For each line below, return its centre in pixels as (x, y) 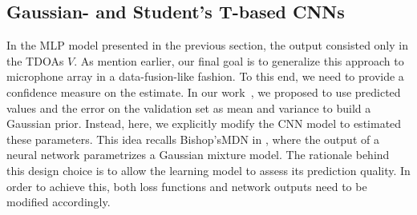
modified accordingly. (59, 202)
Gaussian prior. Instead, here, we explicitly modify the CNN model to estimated (204, 123)
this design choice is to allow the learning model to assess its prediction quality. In (208, 170)
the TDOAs (35, 60)
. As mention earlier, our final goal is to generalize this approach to (239, 60)
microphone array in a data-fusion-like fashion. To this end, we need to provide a (205, 76)
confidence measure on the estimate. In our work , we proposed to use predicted (204, 92)
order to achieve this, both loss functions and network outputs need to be (187, 186)
